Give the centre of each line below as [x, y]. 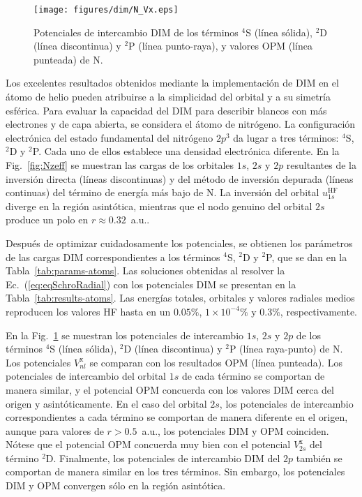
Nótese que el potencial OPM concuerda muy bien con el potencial [148, 444]
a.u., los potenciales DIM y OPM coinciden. [235, 430]
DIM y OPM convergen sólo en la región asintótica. [116, 485]
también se [319, 458]
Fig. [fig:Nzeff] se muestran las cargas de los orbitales [120, 165]
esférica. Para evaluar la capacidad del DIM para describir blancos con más [166, 110]
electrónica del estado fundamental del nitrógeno [110, 137]
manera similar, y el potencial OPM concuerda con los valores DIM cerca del [170, 389]
